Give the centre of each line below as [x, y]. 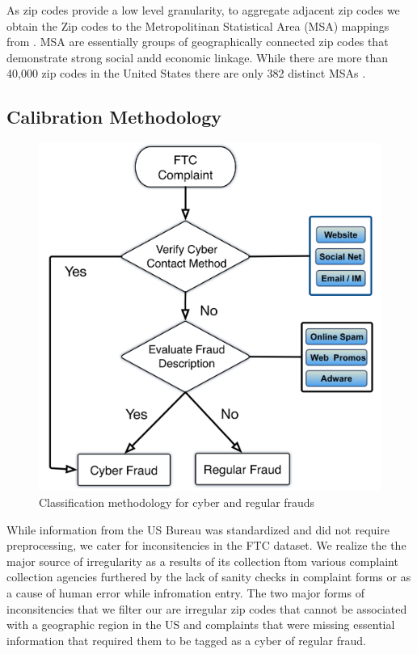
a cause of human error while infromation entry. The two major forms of [185, 593]
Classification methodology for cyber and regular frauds [177, 502]
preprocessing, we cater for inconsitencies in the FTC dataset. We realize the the [206, 545]
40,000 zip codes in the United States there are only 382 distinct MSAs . [186, 73]
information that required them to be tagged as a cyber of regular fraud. [186, 640]
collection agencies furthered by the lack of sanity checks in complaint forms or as [209, 577]
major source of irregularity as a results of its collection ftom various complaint [202, 561]
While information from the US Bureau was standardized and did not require [198, 529]
